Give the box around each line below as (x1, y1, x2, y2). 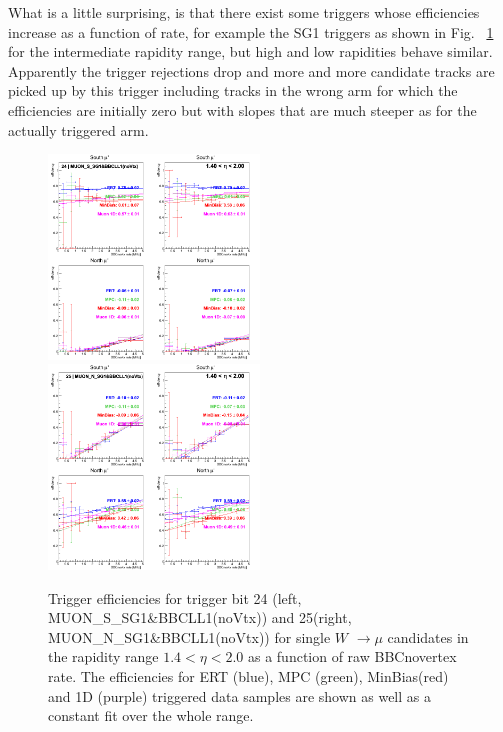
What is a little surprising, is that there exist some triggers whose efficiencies (8, 2, 480, 22)
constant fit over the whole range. (48, 705, 254, 726)
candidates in (387, 626, 469, 647)
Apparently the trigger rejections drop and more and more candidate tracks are (8, 60, 495, 81)
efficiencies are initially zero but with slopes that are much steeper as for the (8, 99, 477, 120)
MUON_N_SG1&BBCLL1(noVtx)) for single (48, 626, 331, 647)
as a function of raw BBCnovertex (247, 646, 457, 667)
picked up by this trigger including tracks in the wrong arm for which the (8, 80, 458, 101)
